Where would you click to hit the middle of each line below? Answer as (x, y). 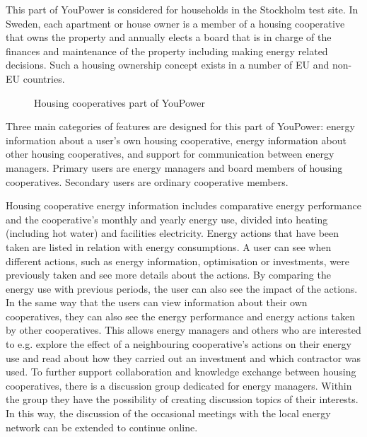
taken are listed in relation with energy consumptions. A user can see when (169, 246)
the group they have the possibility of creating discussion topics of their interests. (182, 399)
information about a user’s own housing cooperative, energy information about (176, 140)
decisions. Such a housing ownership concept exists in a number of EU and (168, 65)
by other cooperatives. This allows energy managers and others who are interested (183, 330)
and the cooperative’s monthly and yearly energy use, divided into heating (167, 219)
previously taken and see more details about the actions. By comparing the (168, 275)
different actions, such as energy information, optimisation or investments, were (177, 261)
